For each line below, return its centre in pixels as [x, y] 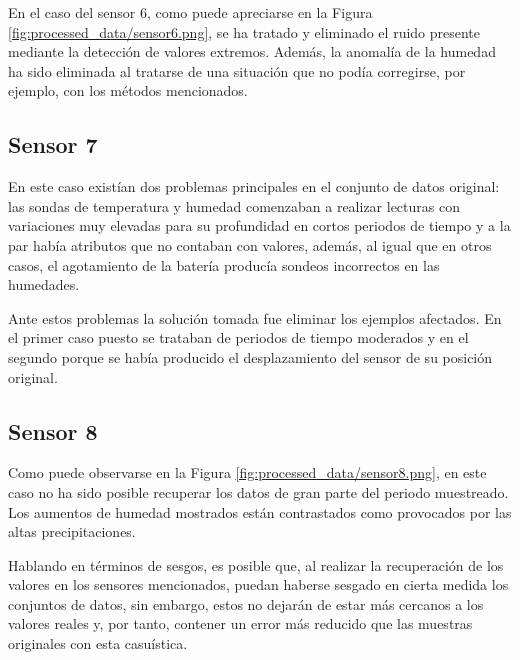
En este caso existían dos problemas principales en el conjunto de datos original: [254, 186]
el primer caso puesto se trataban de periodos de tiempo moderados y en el [238, 337]
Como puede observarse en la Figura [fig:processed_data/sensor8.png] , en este [247, 472]
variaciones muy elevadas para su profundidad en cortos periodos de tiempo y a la [259, 225]
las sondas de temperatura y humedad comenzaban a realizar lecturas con [234, 205]
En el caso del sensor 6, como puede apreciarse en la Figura [190, 12]
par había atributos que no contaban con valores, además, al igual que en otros [250, 244]
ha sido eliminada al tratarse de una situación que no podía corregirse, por [237, 70]
